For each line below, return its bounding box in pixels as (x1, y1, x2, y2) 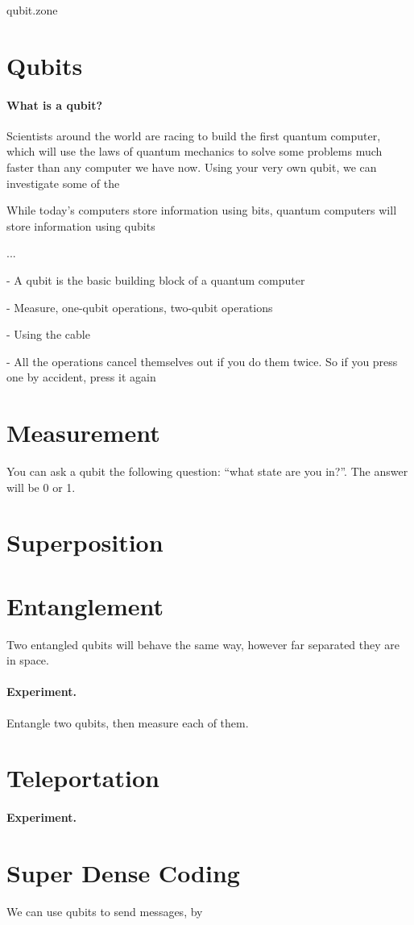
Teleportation (6, 761, 159, 794)
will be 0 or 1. (6, 478, 76, 495)
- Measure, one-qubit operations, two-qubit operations (6, 298, 273, 315)
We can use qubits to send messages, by (6, 902, 203, 919)
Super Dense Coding (6, 856, 240, 890)
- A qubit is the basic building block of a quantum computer (6, 271, 305, 288)
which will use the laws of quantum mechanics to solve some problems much (6, 143, 383, 160)
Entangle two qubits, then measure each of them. (6, 714, 249, 731)
